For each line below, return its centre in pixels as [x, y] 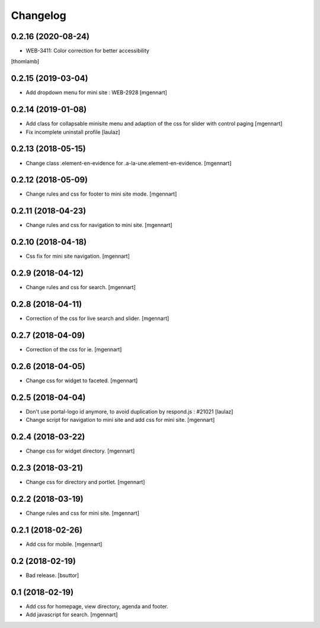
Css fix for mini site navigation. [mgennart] [78, 256]
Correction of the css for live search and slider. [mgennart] [97, 318]
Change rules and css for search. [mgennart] [81, 287]
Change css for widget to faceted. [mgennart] [82, 380]
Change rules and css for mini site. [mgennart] [82, 513]
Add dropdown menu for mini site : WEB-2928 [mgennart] [96, 92]
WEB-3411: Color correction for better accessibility [87, 51]
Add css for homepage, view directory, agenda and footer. [97, 606]
